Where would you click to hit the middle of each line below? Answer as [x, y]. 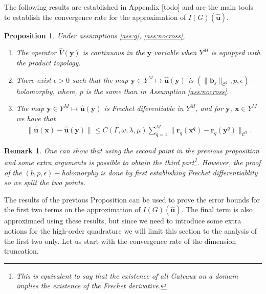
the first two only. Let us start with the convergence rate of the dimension [120, 241]
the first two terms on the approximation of [72, 209]
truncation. [21, 251]
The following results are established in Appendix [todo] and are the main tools [129, 7]
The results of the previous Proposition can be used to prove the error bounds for [132, 199]
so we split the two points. [45, 182]
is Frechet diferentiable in [144, 108]
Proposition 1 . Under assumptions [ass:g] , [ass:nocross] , [95, 35]
